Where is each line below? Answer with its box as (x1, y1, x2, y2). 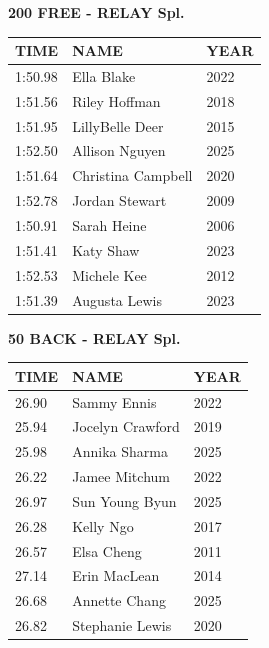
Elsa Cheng (72, 540, 142, 561)
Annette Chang (72, 590, 166, 611)
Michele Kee (72, 264, 147, 285)
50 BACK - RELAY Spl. (8, 327, 181, 348)
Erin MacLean (72, 565, 160, 586)
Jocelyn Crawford (72, 416, 180, 437)
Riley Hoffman (72, 90, 161, 111)
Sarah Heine (72, 215, 147, 235)
